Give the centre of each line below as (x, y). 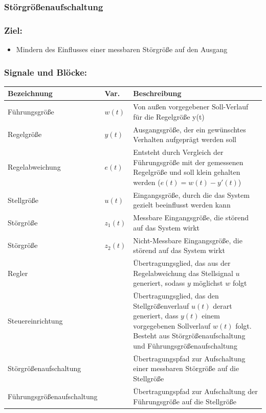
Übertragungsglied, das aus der (182, 263)
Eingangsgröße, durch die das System (191, 194)
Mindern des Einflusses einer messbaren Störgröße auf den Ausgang (122, 49)
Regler (18, 273)
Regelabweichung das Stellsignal (183, 273)
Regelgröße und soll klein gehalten (187, 172)
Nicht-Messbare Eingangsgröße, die (188, 240)
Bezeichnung (30, 93)
